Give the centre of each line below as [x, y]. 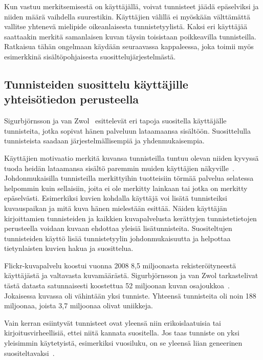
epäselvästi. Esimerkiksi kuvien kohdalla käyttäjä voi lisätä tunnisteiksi [116, 198]
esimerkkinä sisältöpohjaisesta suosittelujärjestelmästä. [90, 56]
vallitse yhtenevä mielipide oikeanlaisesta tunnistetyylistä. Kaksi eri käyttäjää [126, 26]
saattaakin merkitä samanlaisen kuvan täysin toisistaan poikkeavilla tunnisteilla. [130, 36]
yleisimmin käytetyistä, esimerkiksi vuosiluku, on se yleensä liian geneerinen [123, 343]
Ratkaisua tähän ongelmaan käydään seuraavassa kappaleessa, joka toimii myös [129, 46]
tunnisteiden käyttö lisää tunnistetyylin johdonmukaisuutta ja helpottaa [117, 238]
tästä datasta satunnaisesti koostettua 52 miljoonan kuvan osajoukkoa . [117, 285]
